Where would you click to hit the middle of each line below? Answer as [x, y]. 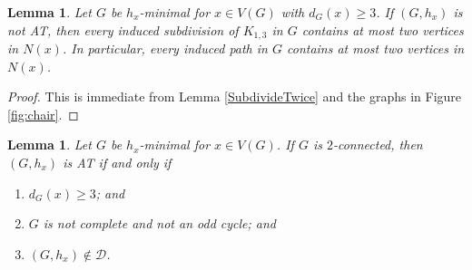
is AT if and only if [117, 163]
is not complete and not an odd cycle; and [160, 223]
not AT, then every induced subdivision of [123, 29]
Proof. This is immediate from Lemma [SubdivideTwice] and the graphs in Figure [235, 96]
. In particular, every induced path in [165, 48]
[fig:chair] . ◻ [43, 114]
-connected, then [378, 145]
